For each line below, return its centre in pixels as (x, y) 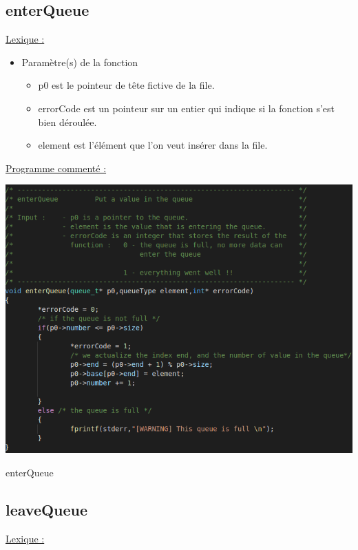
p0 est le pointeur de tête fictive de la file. (126, 85)
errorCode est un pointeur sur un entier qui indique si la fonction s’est (186, 108)
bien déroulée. (67, 121)
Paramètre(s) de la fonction (80, 62)
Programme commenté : (56, 168)
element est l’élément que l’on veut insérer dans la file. (153, 145)
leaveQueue (47, 510)
